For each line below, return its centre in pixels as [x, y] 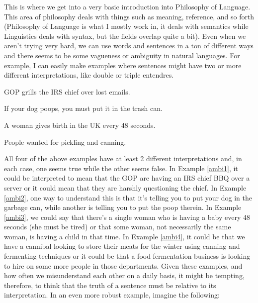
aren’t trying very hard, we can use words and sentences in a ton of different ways [129, 46]
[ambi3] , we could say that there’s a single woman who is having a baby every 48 [127, 217]
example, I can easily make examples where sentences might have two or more [123, 65]
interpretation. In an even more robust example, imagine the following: [112, 295]
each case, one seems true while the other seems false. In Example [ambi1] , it [121, 168]
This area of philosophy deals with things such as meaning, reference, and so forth [129, 16]
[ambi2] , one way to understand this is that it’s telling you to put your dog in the [128, 197]
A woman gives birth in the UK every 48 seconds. [80, 125]
